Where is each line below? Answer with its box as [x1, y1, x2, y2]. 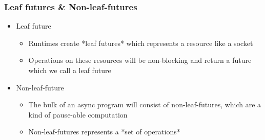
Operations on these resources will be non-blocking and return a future [28, 55, 252, 65]
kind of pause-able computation [28, 109, 128, 120]
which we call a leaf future [28, 65, 111, 75]
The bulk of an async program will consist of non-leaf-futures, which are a [28, 99, 261, 110]
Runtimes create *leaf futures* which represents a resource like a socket [28, 37, 253, 48]
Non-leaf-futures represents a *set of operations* [28, 126, 180, 137]
